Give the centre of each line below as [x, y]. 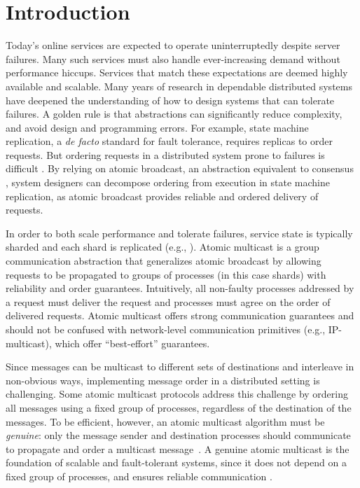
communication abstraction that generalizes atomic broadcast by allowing [164, 261]
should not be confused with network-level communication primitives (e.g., [166, 329]
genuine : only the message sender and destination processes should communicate [178, 435]
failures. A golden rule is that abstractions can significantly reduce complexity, [174, 114]
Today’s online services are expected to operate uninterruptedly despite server [173, 45]
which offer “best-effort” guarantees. [132, 343]
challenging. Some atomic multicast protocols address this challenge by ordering [177, 394]
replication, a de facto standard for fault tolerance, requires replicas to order [169, 141]
